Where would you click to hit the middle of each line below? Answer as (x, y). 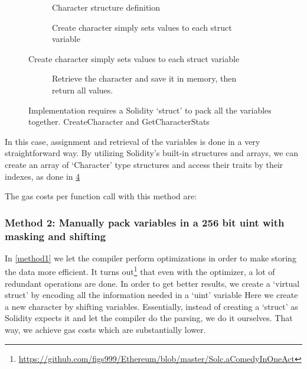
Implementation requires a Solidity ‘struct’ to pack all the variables (150, 110)
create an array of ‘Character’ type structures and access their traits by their (144, 164)
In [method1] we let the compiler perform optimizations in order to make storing (151, 258)
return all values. (83, 90)
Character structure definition (106, 7)
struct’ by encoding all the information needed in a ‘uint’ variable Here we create (151, 295)
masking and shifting (55, 236)
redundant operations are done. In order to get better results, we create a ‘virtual (152, 283)
